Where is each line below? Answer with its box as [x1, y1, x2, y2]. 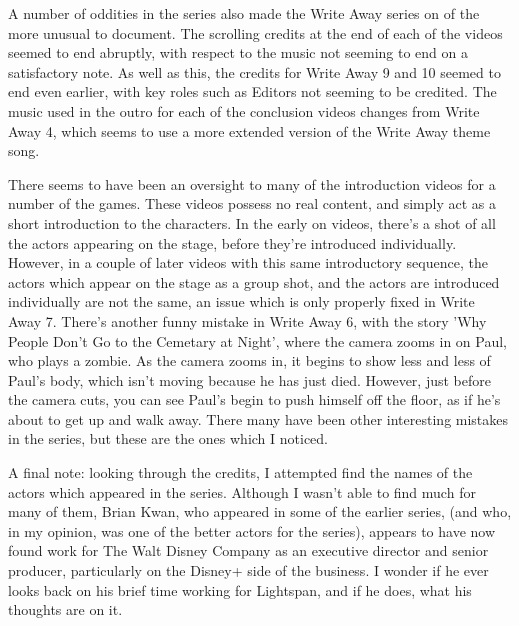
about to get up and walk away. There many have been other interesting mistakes [8, 408, 509, 429]
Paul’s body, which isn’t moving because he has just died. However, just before [8, 369, 491, 390]
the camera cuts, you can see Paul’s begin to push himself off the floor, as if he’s [8, 389, 501, 410]
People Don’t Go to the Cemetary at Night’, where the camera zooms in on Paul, [8, 330, 508, 351]
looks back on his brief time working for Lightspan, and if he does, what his [8, 579, 472, 600]
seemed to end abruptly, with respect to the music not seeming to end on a [8, 42, 469, 63]
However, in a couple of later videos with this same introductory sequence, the [8, 252, 488, 273]
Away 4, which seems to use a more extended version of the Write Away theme [8, 120, 491, 141]
